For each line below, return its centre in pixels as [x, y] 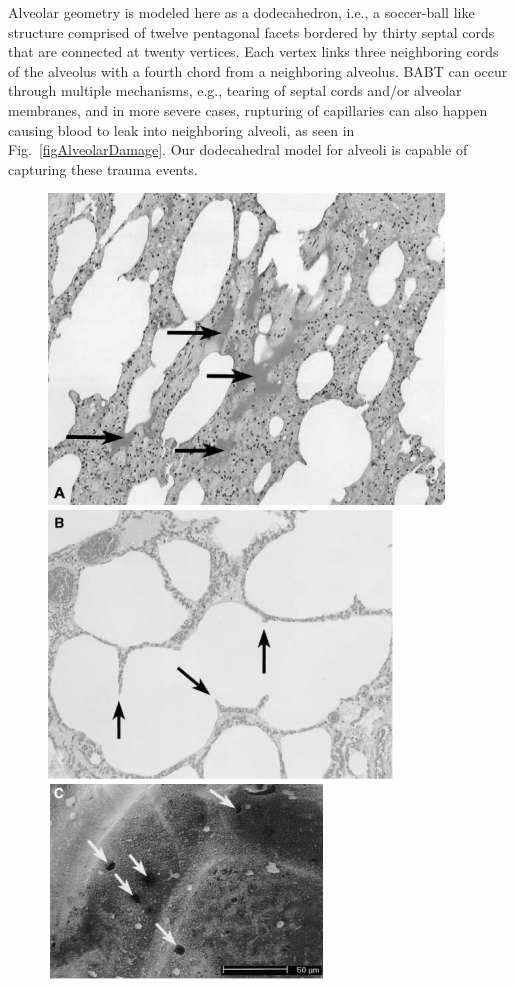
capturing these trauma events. [103, 168]
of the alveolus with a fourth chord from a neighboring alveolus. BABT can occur [258, 70]
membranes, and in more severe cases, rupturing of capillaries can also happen [248, 109]
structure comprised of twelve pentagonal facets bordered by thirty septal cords [251, 31]
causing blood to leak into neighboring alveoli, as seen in [181, 129]
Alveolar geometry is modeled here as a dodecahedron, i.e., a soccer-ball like [241, 12]
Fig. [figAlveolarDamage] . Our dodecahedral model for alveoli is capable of [238, 149]
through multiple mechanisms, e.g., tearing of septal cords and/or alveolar [235, 90]
